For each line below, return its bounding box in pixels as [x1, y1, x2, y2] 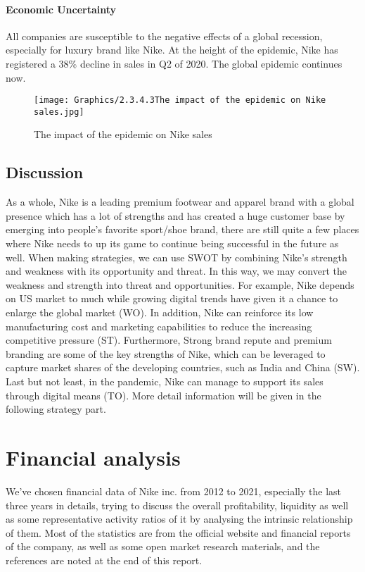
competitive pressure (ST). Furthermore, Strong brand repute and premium [6, 332, 332, 347]
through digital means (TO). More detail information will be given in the [6, 387, 321, 402]
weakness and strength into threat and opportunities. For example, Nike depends [6, 277, 354, 292]
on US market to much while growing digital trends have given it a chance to [6, 291, 338, 306]
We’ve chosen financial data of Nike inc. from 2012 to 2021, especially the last [6, 483, 342, 498]
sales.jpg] [34, 106, 84, 117]
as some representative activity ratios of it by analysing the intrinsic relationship [6, 511, 353, 526]
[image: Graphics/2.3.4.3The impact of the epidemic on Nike [34, 95, 326, 106]
